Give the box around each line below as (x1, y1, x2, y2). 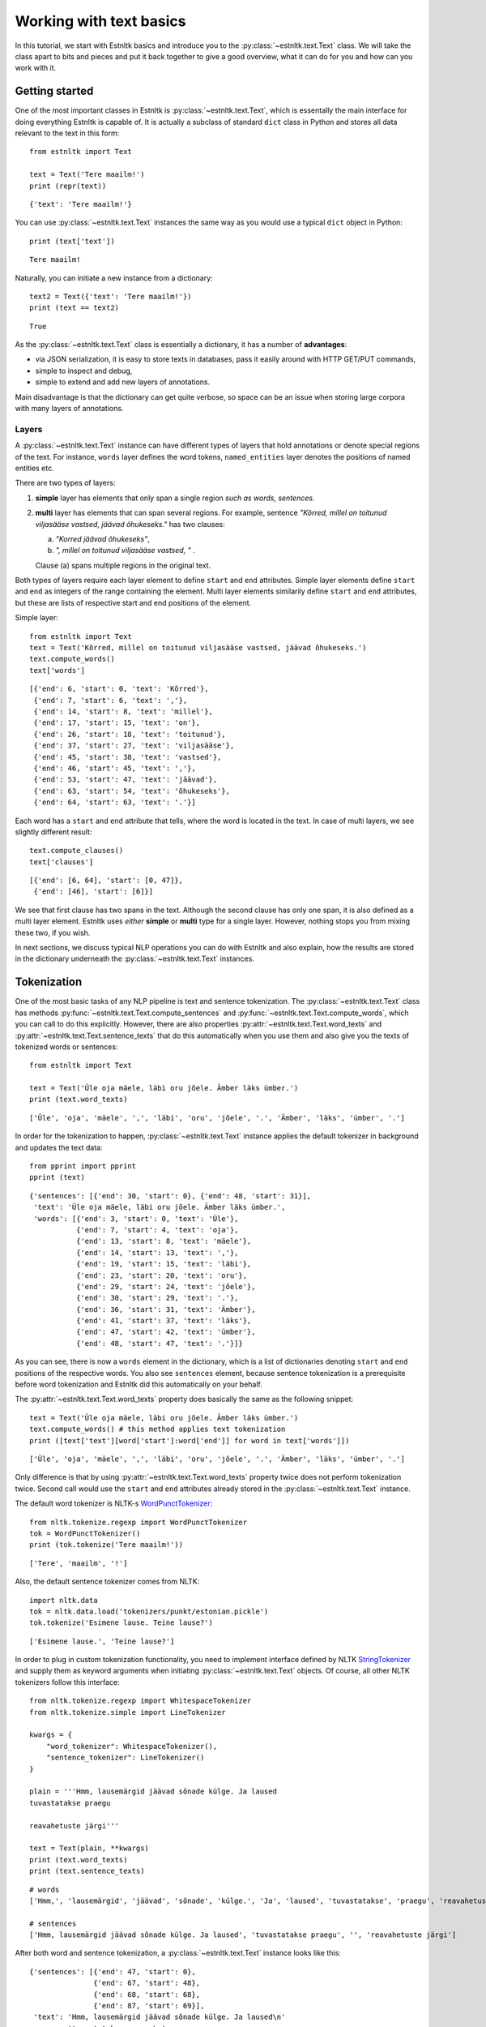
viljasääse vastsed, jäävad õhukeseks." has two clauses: (35, 519, 226, 529)
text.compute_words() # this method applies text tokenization (29, 1425, 286, 1434)
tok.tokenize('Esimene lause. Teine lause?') (29, 1618, 214, 1627)
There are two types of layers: (15, 478, 116, 488)
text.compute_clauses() (29, 846, 124, 855)
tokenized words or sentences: (15, 1042, 118, 1052)
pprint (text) (29, 1172, 85, 1182)
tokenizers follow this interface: (15, 1677, 121, 1686)
